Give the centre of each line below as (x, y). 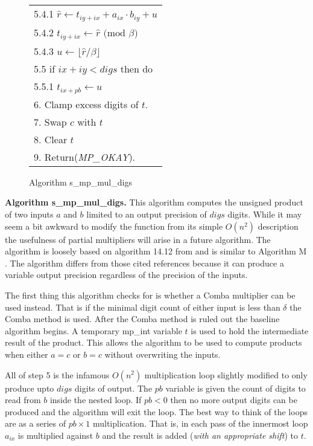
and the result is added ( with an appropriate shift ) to (200, 435)
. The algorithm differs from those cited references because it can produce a (144, 263)
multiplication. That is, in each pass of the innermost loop (200, 423)
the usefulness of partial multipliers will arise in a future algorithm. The (138, 239)
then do (137, 68)
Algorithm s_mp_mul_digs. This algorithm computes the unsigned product (154, 202)
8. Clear (51, 139)
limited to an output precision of (147, 214)
